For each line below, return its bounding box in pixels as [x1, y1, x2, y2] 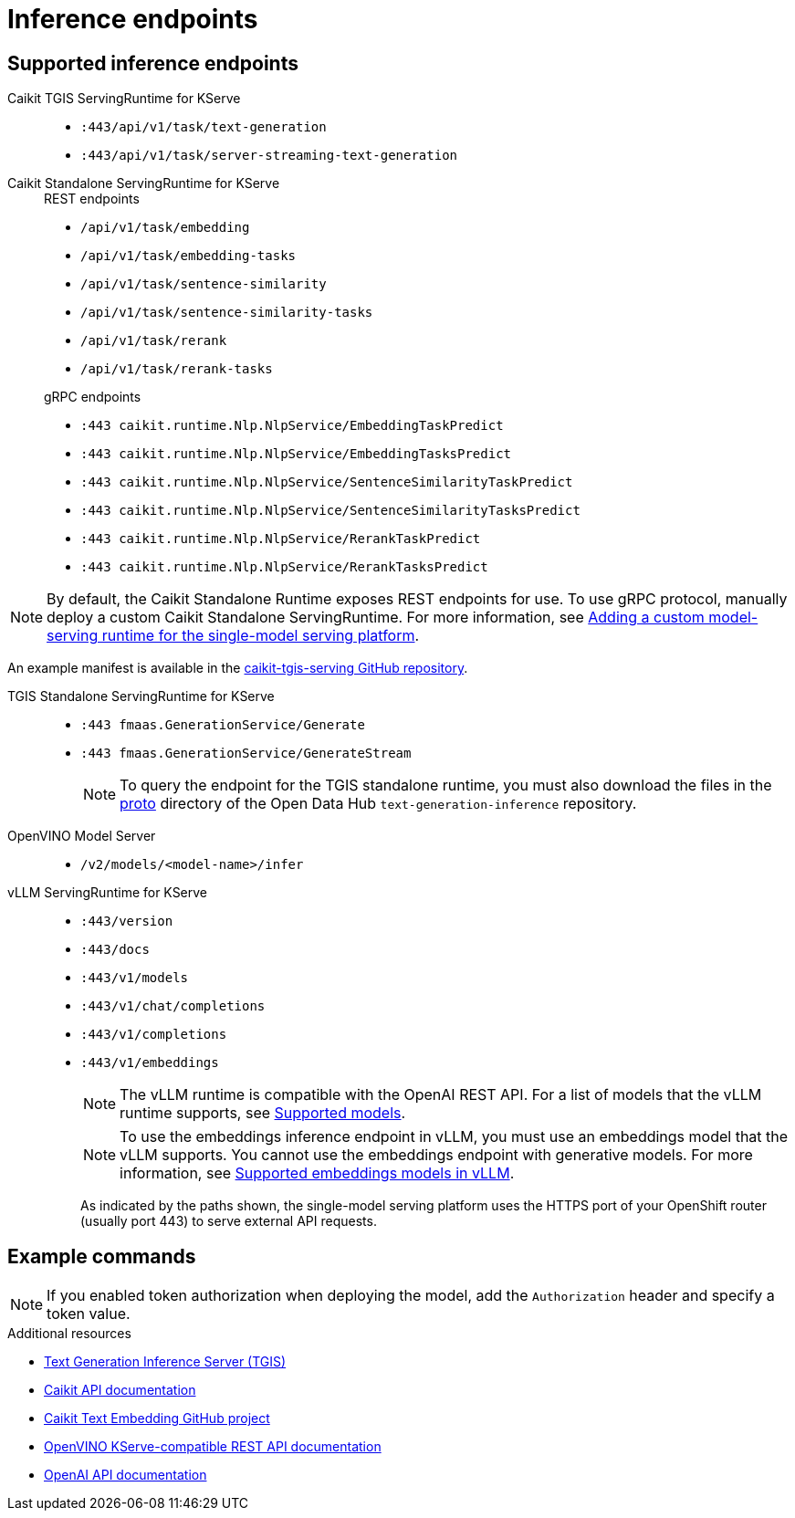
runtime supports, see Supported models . [120, 1104, 406, 1123]
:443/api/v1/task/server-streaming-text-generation [80, 148, 458, 163]
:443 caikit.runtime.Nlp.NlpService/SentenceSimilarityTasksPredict [80, 503, 581, 518]
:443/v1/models [80, 970, 189, 986]
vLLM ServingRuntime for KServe [7, 885, 208, 901]
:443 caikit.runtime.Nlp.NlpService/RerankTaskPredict [80, 531, 481, 547]
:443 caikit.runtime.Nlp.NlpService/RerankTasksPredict [80, 560, 488, 575]
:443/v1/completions [80, 1027, 227, 1042]
